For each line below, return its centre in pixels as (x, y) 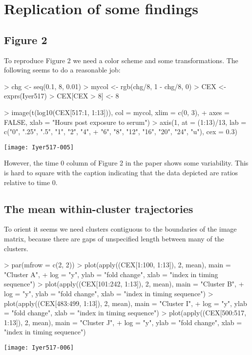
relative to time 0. (31, 182)
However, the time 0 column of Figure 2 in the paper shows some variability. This (126, 163)
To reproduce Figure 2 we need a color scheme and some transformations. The (121, 60)
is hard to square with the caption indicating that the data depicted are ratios (121, 172)
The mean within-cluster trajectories (99, 208)
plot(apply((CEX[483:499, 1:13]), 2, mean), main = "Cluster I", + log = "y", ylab (126, 303)
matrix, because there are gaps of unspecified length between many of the (114, 238)
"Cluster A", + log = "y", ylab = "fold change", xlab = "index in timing (111, 274)
